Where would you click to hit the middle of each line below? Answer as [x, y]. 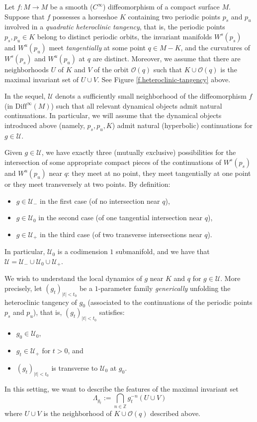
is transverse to [75, 367]
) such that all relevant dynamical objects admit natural [136, 105]
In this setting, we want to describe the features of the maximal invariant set [122, 388]
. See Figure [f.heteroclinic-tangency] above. [164, 79]
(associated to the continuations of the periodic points [170, 302]
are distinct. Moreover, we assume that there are [167, 58]
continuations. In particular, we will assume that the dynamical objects [113, 115]
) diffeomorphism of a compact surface [161, 6]
